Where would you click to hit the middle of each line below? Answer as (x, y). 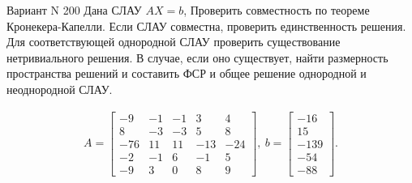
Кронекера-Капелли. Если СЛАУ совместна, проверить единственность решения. (206, 26)
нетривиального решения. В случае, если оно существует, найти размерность (197, 57)
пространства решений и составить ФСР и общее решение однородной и (187, 73)
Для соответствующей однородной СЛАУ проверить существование (174, 42)
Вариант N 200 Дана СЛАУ (74, 10)
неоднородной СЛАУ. (60, 89)
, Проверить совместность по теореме (277, 10)
